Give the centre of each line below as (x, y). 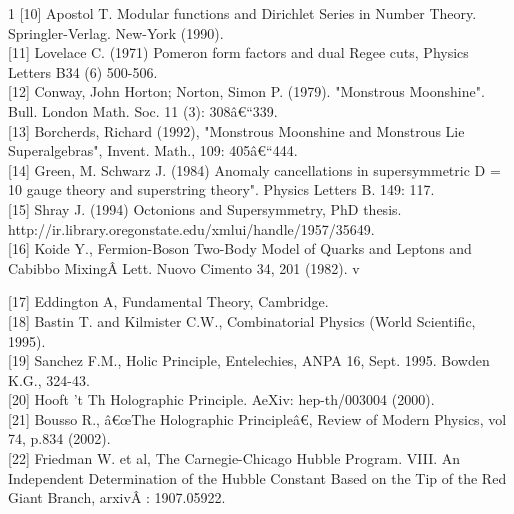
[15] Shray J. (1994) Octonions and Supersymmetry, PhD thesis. (205, 208)
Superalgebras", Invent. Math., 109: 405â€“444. (153, 150)
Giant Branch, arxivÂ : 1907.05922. (117, 497)
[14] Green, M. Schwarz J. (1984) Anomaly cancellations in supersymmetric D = (254, 169)
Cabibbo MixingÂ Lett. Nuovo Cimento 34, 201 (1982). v (184, 267)
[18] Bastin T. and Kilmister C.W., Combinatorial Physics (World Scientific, (242, 320)
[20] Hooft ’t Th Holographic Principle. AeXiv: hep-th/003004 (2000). (221, 399)
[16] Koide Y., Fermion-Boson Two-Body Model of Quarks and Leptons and (240, 248)
